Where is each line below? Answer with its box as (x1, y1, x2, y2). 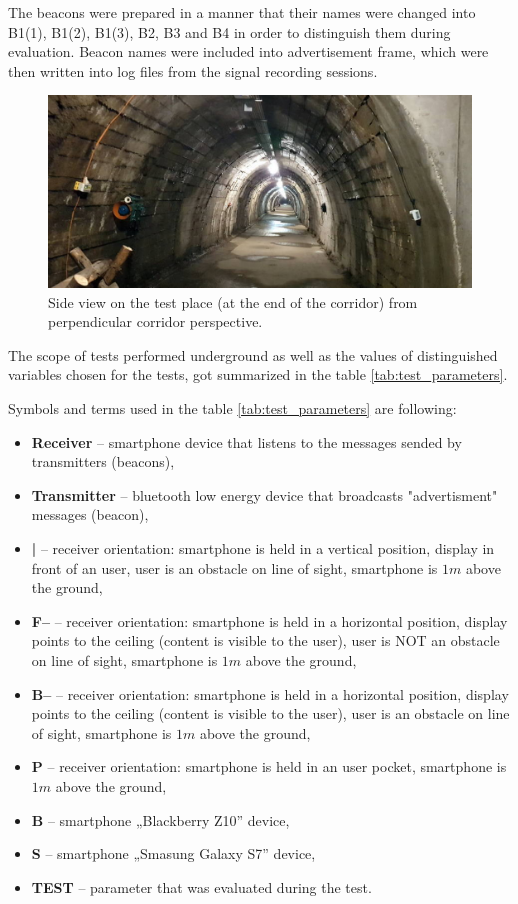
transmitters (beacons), (31, 451, 175, 472)
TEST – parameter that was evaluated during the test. (31, 876, 372, 897)
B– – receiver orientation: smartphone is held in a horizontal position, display (31, 683, 509, 704)
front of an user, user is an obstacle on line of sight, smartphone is (31, 557, 438, 578)
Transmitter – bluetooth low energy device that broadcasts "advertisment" (31, 484, 498, 505)
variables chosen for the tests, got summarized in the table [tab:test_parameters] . (8, 364, 508, 385)
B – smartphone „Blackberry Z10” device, (31, 809, 290, 830)
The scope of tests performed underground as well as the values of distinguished (8, 344, 498, 365)
